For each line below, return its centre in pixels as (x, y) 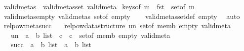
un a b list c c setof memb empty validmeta (90, 35)
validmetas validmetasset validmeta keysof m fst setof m (99, 6)
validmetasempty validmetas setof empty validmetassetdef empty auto (122, 16)
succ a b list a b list (51, 44)
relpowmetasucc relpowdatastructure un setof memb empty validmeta (117, 25)
